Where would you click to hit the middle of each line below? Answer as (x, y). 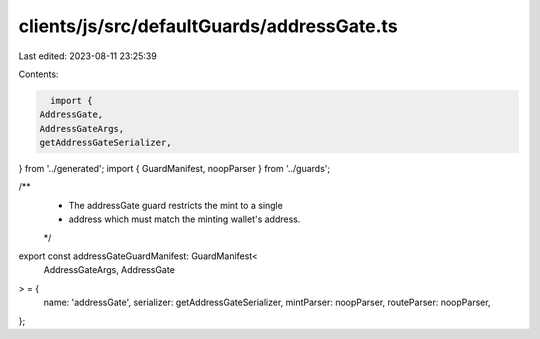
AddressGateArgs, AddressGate (109, 270)
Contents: (38, 74)
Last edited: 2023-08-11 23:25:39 (87, 56)
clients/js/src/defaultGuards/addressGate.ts (208, 26)
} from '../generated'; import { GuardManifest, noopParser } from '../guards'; (174, 169)
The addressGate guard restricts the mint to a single (176, 205)
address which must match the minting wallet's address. (184, 219)
